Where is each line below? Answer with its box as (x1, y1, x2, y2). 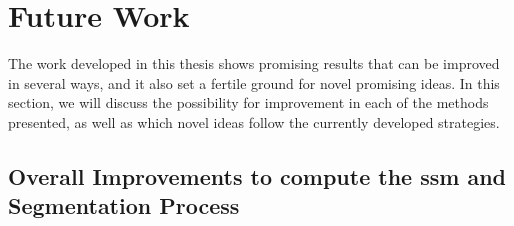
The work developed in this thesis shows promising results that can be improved (8, 53, 500, 74)
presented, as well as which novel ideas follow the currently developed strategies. (8, 111, 500, 132)
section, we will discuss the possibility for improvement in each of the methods (8, 92, 489, 113)
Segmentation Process (8, 190, 240, 221)
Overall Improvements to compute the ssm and (8, 160, 506, 191)
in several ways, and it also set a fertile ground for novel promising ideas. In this (8, 72, 500, 93)
